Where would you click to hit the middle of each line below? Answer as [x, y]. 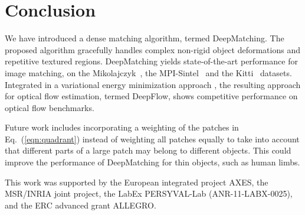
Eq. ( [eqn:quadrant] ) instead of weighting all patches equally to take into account [152, 139]
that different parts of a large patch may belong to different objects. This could [148, 150]
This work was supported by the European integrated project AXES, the [137, 182]
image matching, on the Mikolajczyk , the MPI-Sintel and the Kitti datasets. [148, 72]
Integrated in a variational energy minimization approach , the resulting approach [153, 84]
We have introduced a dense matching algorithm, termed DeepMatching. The [145, 38]
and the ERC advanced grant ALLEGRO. [81, 205]
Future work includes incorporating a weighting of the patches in [122, 127]
